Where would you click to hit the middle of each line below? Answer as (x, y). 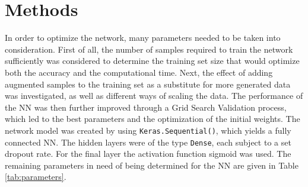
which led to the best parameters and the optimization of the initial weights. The (153, 119)
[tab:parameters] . (36, 177)
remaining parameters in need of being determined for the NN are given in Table (152, 165)
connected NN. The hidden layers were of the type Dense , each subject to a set (148, 142)
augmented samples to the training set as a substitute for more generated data (148, 84)
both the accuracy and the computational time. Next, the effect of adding (139, 72)
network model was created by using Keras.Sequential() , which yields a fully (148, 130)
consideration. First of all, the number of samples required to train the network (149, 49)
